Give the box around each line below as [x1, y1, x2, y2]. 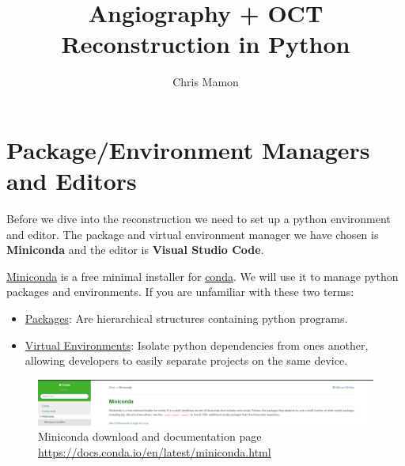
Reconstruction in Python [61, 28, 350, 60]
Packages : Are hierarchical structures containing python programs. [25, 310, 348, 326]
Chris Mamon [172, 74, 239, 90]
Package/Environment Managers [6, 133, 370, 165]
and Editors [6, 165, 137, 197]
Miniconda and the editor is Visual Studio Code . [6, 241, 264, 258]
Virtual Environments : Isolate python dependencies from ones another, [25, 336, 369, 353]
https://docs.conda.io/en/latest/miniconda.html [38, 443, 271, 460]
